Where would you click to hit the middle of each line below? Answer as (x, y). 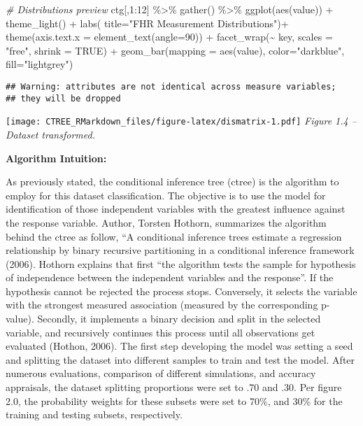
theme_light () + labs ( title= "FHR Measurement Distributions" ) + (147, 23)
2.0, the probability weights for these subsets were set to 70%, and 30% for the (174, 400)
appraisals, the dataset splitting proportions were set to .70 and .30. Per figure (174, 387)
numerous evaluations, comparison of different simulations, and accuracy (161, 373)
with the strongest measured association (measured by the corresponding (162, 305)
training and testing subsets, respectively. (94, 414)
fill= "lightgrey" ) (40, 64)
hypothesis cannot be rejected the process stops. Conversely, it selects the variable (181, 291)
